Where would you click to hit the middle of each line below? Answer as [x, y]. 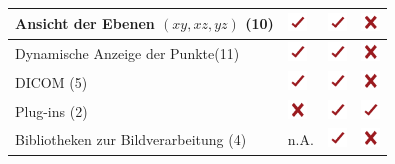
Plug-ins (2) [51, 110]
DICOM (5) [51, 81]
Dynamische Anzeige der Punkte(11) [127, 53]
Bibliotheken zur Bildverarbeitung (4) [131, 139]
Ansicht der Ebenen [85, 23]
